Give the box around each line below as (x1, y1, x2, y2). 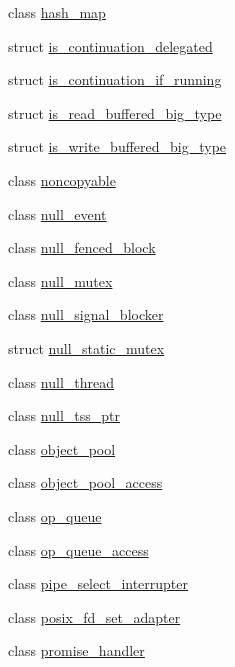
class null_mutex (8, 270, 113, 291)
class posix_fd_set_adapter (8, 606, 181, 627)
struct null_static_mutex (8, 337, 165, 358)
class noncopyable (8, 169, 116, 190)
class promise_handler (8, 640, 145, 661)
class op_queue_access (8, 539, 149, 560)
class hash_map (8, 2, 106, 22)
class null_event (8, 203, 107, 224)
